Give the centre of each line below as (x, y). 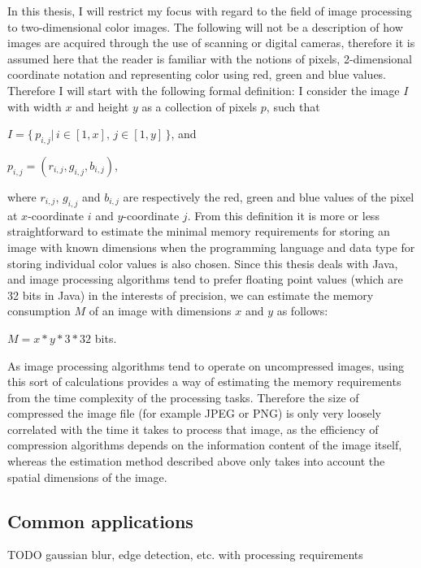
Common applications (100, 520)
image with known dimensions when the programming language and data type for (211, 247)
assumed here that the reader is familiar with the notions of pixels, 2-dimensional (210, 58)
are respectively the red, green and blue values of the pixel (269, 196)
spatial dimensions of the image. (87, 477)
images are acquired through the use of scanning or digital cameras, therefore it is (211, 43)
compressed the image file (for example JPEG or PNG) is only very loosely (194, 413)
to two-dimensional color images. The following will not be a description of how (205, 26)
